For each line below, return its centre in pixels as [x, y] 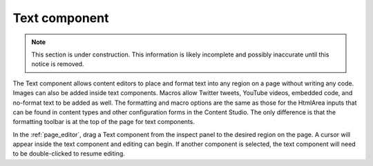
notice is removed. [58, 64]
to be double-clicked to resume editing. [69, 154]
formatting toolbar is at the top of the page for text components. [104, 122]
